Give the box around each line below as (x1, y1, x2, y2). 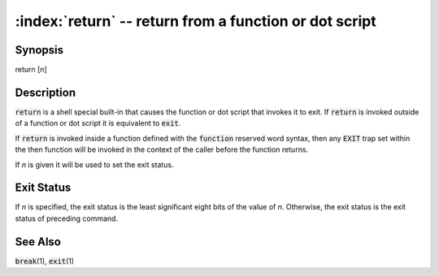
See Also (15, 235, 61, 248)
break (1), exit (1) (15, 256, 75, 265)
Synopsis (15, 43, 64, 57)
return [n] (15, 65, 48, 75)
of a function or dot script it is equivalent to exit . (15, 119, 181, 128)
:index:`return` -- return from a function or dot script (15, 12, 377, 30)
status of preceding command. (15, 213, 118, 223)
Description (15, 85, 76, 99)
